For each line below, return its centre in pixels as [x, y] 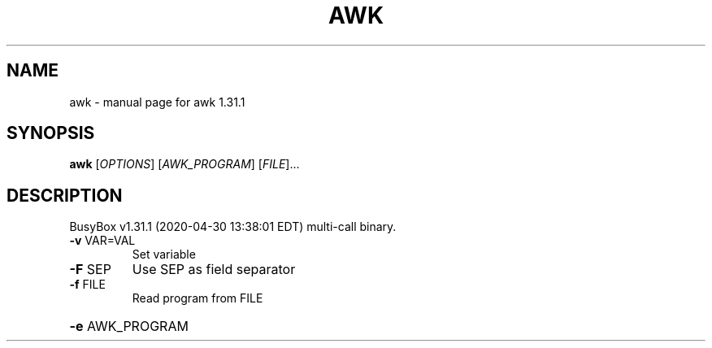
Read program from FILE [198, 298]
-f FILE [87, 285]
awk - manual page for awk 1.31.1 [157, 102]
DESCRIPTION [65, 195]
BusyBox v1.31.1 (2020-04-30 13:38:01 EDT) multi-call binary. [233, 227]
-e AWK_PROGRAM [129, 326]
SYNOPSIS [51, 133]
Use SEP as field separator [214, 270]
